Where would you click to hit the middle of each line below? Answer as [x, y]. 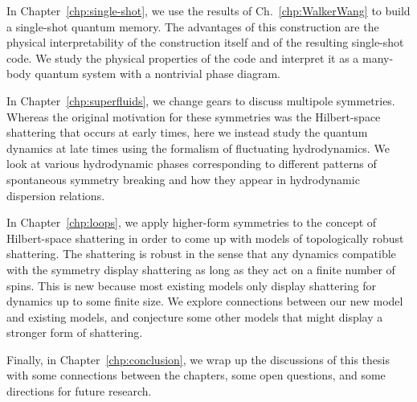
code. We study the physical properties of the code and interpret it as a [183, 57]
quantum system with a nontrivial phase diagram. [158, 74]
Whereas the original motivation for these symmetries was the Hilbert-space [194, 116]
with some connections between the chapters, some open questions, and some [196, 375]
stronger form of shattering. [75, 332]
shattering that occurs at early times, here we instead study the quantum [187, 132]
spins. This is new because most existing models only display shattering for [192, 285]
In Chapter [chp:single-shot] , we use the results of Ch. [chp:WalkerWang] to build [208, 10]
